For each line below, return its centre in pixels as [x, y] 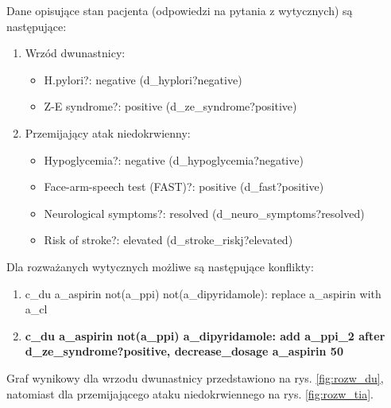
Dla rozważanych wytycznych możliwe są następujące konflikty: [160, 266]
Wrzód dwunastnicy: [75, 53]
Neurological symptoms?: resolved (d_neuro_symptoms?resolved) [204, 213]
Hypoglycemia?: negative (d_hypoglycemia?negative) [174, 159]
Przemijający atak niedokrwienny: [108, 132]
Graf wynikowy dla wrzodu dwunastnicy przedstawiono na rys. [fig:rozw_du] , [195, 377]
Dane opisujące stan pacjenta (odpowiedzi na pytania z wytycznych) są [180, 10]
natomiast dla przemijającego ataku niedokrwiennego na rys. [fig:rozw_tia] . [190, 393]
